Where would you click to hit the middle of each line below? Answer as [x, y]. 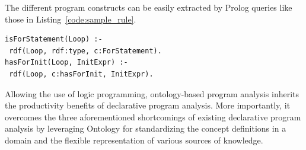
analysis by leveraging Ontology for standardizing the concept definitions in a [146, 128]
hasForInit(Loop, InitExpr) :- [66, 63]
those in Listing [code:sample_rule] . [71, 19]
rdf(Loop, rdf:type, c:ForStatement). [85, 51]
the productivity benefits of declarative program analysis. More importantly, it [148, 105]
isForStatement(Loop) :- [54, 39]
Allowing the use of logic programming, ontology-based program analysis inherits [152, 93]
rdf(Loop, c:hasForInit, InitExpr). [81, 74]
